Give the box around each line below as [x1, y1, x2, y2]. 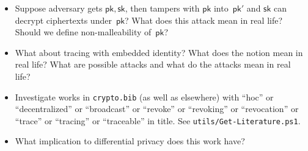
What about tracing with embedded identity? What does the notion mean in [15, 46, 303, 58]
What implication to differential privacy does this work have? [15, 135, 245, 147]
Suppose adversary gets [15, 2, 103, 14]
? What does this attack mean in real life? [125, 13, 283, 26]
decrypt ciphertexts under [15, 13, 112, 26]
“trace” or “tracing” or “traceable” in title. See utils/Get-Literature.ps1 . [15, 114, 301, 127]
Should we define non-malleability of [15, 26, 152, 38]
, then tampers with [125, 2, 200, 14]
